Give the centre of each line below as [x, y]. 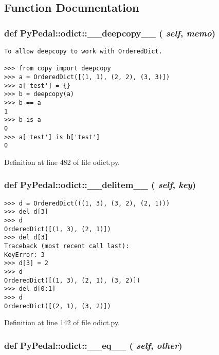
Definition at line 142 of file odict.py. [62, 322]
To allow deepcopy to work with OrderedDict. [83, 51]
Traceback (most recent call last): [67, 246]
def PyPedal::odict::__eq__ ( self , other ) [93, 345]
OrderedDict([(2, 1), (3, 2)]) [58, 306]
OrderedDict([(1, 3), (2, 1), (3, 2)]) [72, 280]
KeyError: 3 [24, 255]
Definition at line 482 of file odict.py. [62, 162]
